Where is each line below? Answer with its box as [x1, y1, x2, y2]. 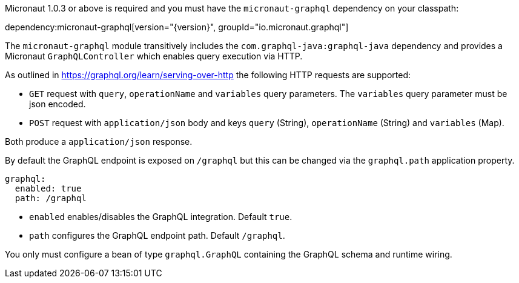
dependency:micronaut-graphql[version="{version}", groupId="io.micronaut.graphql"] [5, 22, 349, 32]
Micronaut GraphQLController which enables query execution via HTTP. [5, 51, 303, 61]
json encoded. [29, 99, 86, 109]
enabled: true [15, 184, 82, 193]
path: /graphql [15, 193, 87, 203]
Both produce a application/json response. [5, 136, 193, 147]
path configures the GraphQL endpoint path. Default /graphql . [29, 230, 285, 241]
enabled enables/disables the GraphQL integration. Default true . [29, 211, 293, 222]
